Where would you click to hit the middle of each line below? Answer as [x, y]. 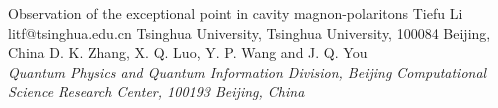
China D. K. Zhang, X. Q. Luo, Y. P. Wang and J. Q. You [188, 52]
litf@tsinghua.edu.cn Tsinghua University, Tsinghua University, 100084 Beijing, [249, 32]
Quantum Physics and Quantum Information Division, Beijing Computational [247, 71]
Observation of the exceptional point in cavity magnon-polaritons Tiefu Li [235, 13]
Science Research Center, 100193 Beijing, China [156, 91]
